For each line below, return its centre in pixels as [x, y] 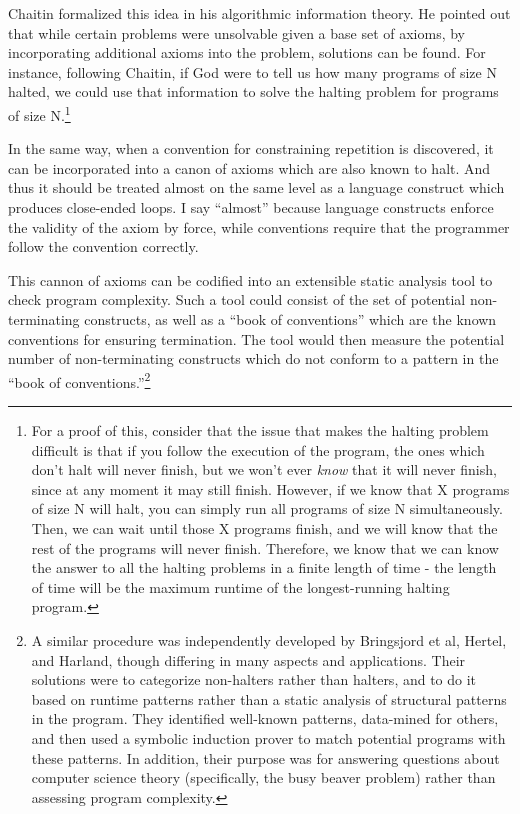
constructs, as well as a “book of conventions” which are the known [290, 318]
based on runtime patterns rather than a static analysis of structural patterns [269, 698]
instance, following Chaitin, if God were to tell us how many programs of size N [252, 71]
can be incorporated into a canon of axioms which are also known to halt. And [249, 167]
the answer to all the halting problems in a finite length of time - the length [264, 567]
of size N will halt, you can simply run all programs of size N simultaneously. [267, 508]
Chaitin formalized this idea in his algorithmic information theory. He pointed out [259, 13]
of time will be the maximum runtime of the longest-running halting [240, 586]
